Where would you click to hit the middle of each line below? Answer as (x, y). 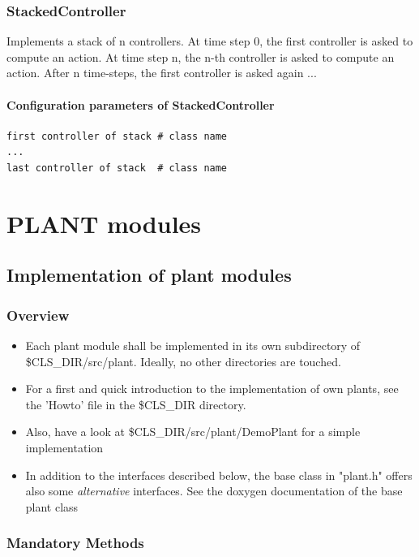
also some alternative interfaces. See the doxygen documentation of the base (214, 491)
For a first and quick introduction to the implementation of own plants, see (212, 389)
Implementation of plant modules (149, 275)
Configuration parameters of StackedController (141, 104)
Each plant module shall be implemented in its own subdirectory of (193, 345)
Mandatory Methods (75, 543)
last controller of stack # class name (117, 168)
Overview (38, 315)
